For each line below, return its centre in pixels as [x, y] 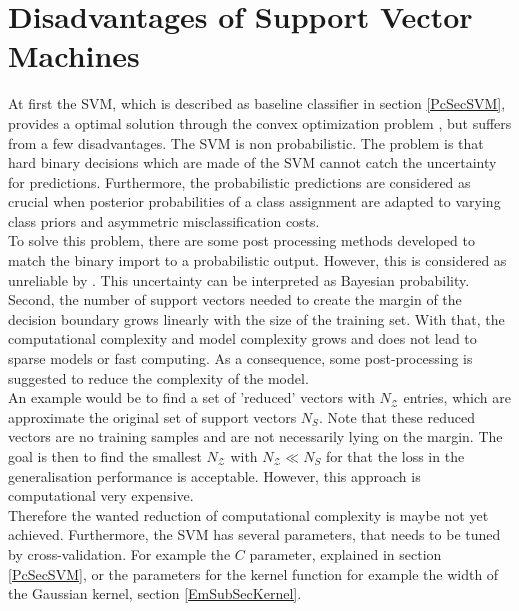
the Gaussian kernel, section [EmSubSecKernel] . [155, 593]
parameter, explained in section [345, 553]
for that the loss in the [395, 456]
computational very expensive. [101, 495]
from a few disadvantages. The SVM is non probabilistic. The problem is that [246, 142]
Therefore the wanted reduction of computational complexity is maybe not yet [248, 514]
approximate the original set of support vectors [152, 416]
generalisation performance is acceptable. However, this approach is [214, 475]
